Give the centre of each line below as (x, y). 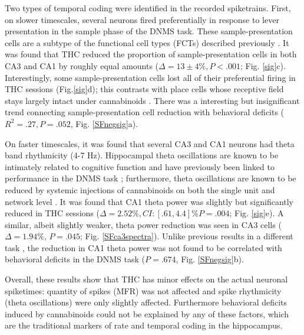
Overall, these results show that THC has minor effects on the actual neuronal (146, 279)
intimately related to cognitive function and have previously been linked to (140, 166)
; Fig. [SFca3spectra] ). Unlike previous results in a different (187, 236)
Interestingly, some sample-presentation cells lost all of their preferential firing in (150, 77)
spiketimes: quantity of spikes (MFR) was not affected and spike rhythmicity (143, 290)
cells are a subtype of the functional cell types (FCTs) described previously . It (147, 42)
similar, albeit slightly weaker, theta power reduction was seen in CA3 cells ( (143, 224)
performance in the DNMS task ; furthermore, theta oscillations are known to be (151, 178)
